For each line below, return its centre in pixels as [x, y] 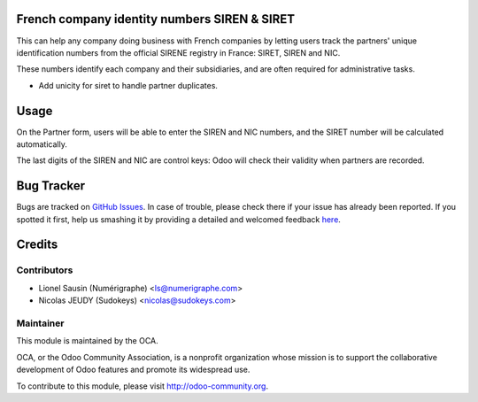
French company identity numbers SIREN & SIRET [156, 19]
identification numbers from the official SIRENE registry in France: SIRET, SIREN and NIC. [178, 52]
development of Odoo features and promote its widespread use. [133, 370]
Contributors [45, 270]
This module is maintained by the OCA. [87, 341]
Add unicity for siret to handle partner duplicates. [128, 85]
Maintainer [40, 323]
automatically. [42, 144]
